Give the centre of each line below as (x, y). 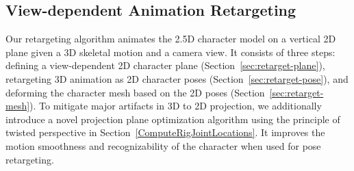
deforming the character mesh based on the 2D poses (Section (135, 92)
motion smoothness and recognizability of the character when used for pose (163, 145)
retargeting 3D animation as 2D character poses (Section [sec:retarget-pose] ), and (177, 78)
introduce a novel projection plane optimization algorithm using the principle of (173, 119)
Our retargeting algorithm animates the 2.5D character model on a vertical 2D (171, 39)
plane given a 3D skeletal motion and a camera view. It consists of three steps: (170, 52)
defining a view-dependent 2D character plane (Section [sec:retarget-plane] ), (165, 65)
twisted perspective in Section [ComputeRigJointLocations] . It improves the (165, 132)
